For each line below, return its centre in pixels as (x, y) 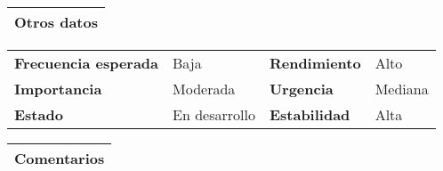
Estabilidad (310, 114)
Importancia (58, 89)
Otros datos (56, 22)
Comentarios (60, 158)
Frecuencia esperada (87, 63)
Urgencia (301, 89)
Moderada (204, 89)
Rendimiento (315, 63)
